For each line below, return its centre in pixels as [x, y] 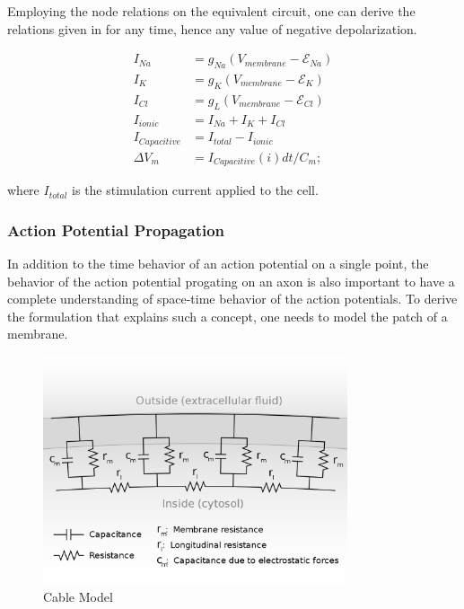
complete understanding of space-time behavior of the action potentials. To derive [232, 299]
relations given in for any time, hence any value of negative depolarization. [212, 28]
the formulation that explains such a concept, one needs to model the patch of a [228, 316]
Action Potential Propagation [116, 229]
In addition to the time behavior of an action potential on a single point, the [218, 263]
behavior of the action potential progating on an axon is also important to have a [231, 281]
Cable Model [78, 596]
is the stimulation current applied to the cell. [195, 190]
